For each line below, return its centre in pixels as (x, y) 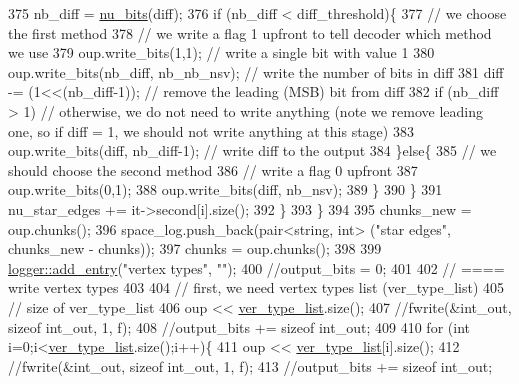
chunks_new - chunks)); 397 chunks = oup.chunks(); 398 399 (195, 248)
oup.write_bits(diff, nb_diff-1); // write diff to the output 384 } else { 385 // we (252, 150)
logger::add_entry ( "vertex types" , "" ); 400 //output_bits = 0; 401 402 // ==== (256, 267)
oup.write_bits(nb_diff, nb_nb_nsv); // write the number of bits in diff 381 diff (256, 71)
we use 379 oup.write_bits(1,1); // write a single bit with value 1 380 (221, 52)
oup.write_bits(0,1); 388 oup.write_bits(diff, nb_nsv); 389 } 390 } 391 (225, 189)
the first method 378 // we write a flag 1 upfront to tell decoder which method (250, 32)
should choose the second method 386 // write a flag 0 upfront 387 (213, 169)
